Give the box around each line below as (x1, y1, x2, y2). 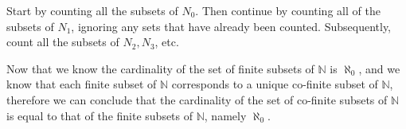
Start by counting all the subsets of (6, 2, 178, 18)
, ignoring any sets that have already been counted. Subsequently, (71, 18, 392, 34)
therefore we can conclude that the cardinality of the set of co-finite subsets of (6, 91, 388, 107)
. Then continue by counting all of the (195, 2, 381, 18)
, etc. (154, 33, 179, 50)
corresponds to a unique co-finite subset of (171, 76, 378, 92)
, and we (358, 60, 400, 76)
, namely (204, 107, 247, 123)
